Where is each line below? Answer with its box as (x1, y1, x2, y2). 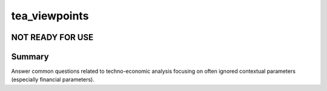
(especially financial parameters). (11, 76, 95, 83)
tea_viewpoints (11, 9, 89, 22)
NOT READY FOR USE (11, 32, 94, 42)
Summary (11, 52, 49, 62)
